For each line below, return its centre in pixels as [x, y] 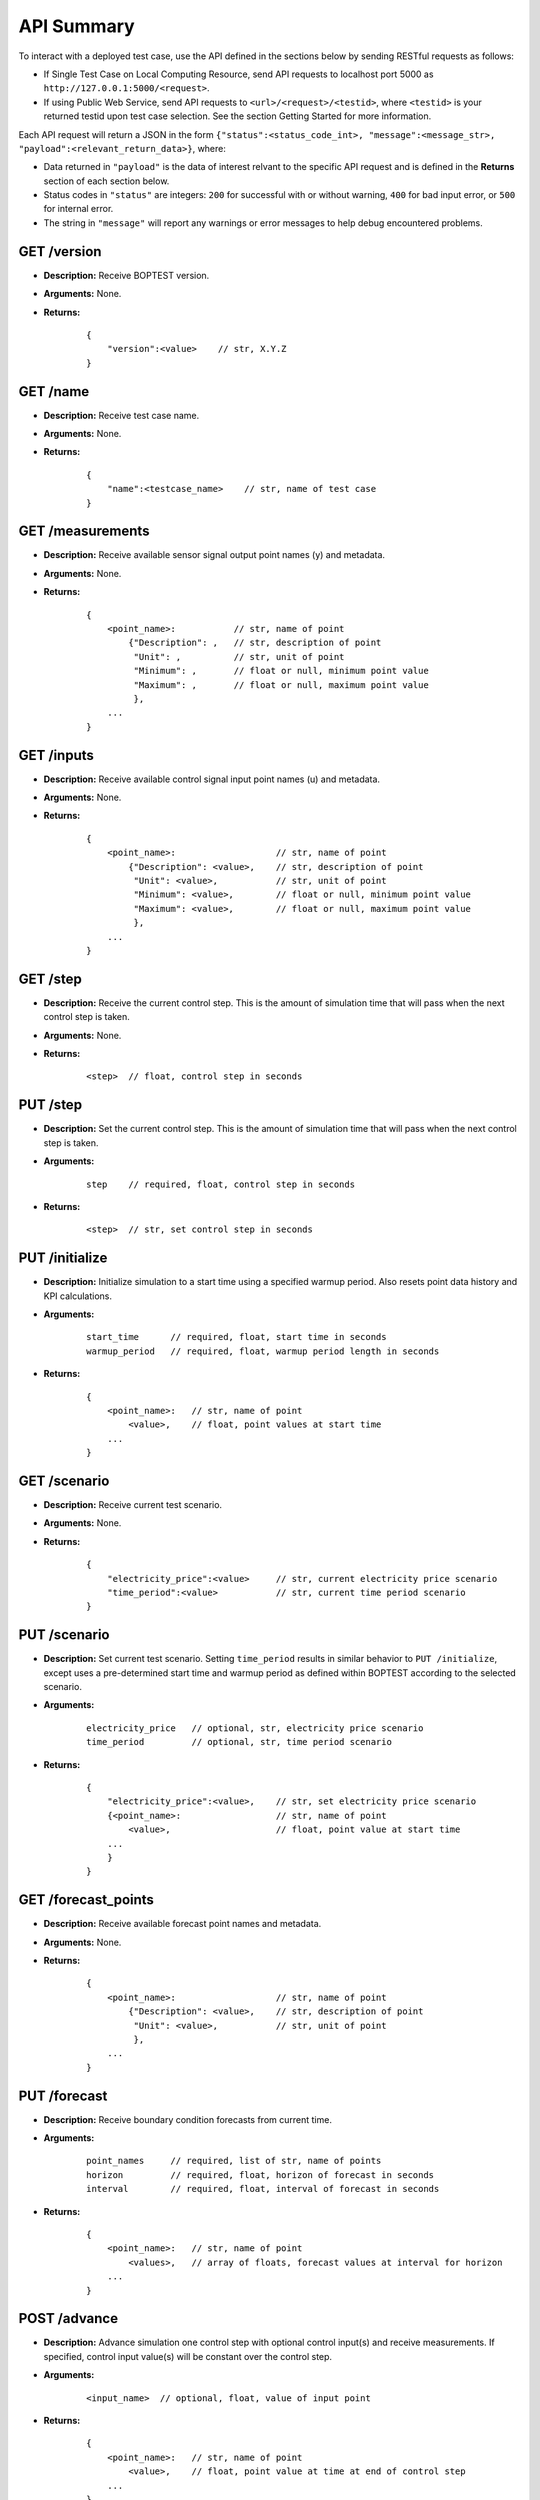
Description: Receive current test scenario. [133, 1505]
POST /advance [68, 2318]
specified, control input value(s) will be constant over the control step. [188, 2356]
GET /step [50, 978]
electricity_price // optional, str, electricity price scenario [255, 1728]
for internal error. [78, 209]
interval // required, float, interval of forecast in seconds [263, 2189]
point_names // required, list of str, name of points [234, 2161]
